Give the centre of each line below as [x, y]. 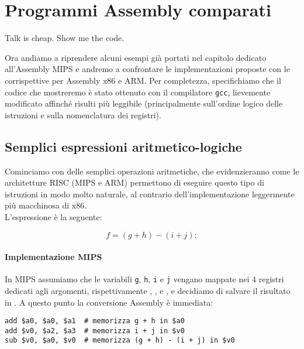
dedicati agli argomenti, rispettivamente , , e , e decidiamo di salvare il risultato [148, 290]
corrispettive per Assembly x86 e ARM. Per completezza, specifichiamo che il [143, 80]
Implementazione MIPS [53, 257]
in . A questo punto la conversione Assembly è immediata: [109, 302]
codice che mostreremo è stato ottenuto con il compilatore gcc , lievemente [138, 92]
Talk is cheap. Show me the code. [65, 38]
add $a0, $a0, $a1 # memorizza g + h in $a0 [95, 321]
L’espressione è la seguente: [53, 216]
